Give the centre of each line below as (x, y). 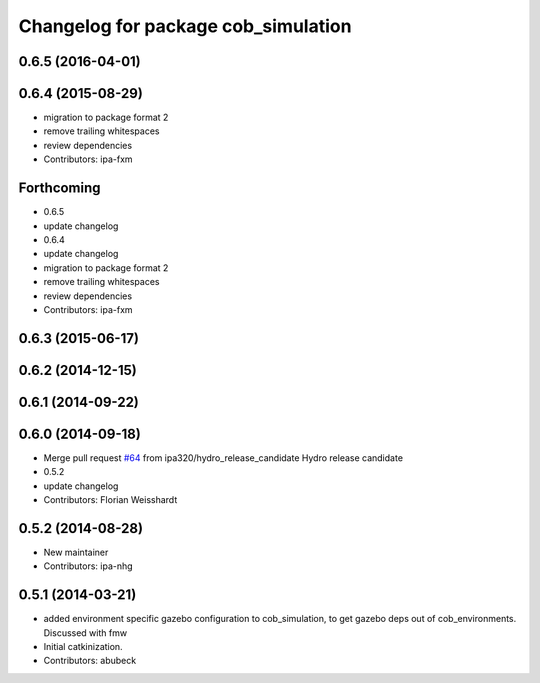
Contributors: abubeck (90, 661)
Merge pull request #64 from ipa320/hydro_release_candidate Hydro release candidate (223, 457)
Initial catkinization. (83, 646)
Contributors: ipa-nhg (88, 566)
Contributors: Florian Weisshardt (110, 500)
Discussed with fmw (85, 632)
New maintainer (76, 552)
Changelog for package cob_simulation (185, 26)
